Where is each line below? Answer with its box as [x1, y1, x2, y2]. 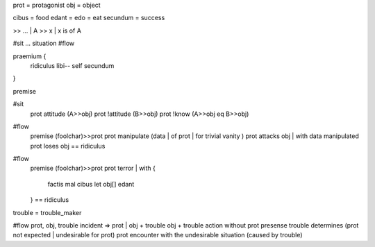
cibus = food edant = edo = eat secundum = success [12, 14, 165, 22]
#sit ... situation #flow [12, 39, 75, 48]
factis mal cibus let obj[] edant [47, 180, 135, 188]
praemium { [12, 52, 47, 60]
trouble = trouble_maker [12, 208, 82, 216]
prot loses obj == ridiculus [30, 142, 106, 150]
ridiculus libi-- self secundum [30, 61, 115, 69]
